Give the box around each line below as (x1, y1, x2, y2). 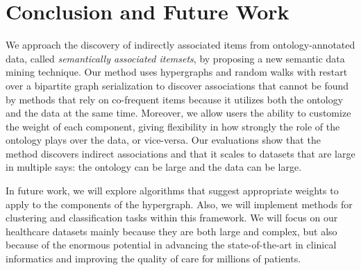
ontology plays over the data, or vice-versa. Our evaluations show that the (6, 133, 321, 147)
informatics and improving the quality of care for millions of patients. (6, 251, 301, 266)
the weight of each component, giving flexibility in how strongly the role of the (6, 119, 340, 133)
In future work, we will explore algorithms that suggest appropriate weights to (6, 183, 339, 198)
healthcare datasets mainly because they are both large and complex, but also (6, 223, 337, 238)
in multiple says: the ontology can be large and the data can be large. (6, 160, 302, 174)
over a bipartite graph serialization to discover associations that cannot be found (6, 78, 349, 92)
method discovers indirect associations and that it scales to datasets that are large (6, 146, 355, 160)
